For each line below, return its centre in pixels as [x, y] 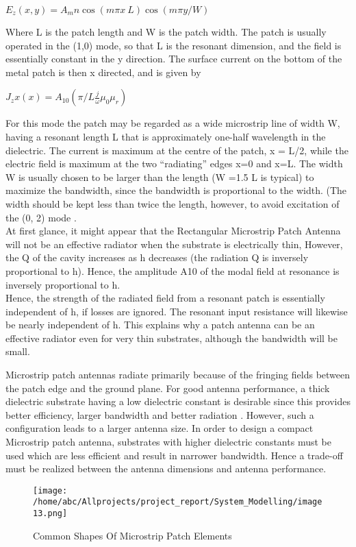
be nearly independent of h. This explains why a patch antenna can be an [160, 325]
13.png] [50, 514]
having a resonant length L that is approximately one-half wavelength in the [166, 136]
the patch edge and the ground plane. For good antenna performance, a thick [168, 388]
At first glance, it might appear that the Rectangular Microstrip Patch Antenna [173, 231]
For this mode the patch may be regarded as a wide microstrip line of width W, [173, 123]
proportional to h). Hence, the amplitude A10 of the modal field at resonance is [173, 270]
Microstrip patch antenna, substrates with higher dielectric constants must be [168, 442]
